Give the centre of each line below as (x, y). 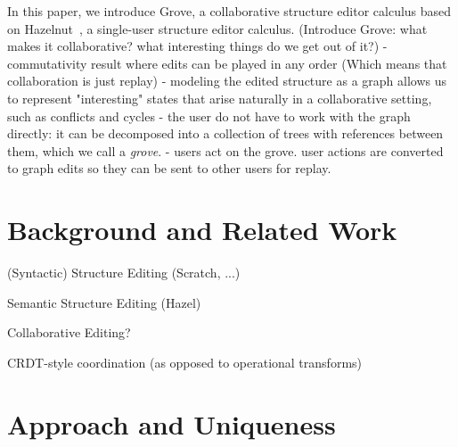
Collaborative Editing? (69, 332)
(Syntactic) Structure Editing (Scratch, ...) (124, 273)
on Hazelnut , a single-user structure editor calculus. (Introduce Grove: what (217, 28)
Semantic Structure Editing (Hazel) (104, 302)
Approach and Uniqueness (172, 423)
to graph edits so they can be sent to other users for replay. (169, 168)
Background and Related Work (202, 230)
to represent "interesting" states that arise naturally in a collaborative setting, (220, 98)
